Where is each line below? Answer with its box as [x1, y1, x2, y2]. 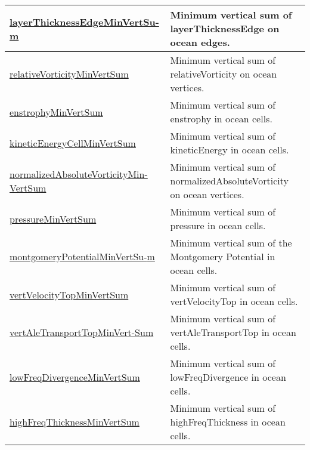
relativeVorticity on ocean [170, 67, 277, 81]
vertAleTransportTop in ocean [170, 325, 296, 339]
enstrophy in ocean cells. [170, 112, 272, 125]
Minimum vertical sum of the [170, 236, 292, 249]
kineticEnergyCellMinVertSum [10, 135, 136, 150]
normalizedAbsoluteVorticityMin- [10, 167, 148, 181]
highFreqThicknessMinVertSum [10, 415, 139, 429]
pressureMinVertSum [10, 211, 97, 226]
